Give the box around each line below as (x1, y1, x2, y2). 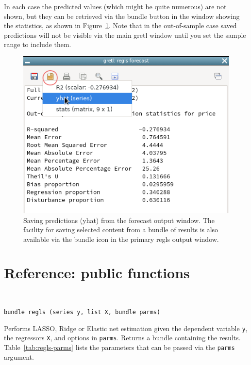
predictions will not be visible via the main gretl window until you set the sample (4, 30, 246, 40)
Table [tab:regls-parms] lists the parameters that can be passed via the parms (4, 342, 235, 352)
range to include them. (4, 39, 71, 49)
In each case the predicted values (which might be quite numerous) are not (4, 1, 227, 11)
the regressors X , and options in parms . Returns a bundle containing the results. (4, 333, 241, 343)
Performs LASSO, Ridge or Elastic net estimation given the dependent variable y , (4, 323, 248, 333)
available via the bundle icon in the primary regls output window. (23, 234, 219, 244)
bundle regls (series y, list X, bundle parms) (4, 309, 161, 316)
